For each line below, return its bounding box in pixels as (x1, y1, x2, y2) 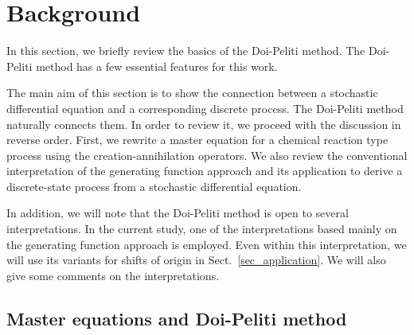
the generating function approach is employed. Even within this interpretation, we (6, 236, 407, 252)
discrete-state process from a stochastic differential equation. (6, 177, 302, 194)
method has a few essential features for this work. (36, 57, 278, 74)
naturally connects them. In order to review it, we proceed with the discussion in (6, 115, 401, 132)
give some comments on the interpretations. (6, 267, 220, 283)
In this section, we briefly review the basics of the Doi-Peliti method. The (6, 42, 365, 59)
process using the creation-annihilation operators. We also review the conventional (6, 146, 408, 163)
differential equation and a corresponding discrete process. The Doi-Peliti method (6, 99, 404, 116)
